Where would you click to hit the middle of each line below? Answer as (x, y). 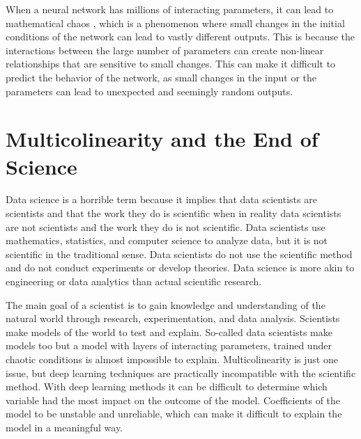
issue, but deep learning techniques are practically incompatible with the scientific (181, 373)
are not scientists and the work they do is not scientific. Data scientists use (166, 226)
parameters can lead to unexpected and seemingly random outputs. (149, 91)
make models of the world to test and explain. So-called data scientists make (169, 332)
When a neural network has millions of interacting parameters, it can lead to (170, 9)
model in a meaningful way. (64, 427)
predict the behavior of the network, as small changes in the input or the (161, 77)
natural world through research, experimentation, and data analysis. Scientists (173, 318)
